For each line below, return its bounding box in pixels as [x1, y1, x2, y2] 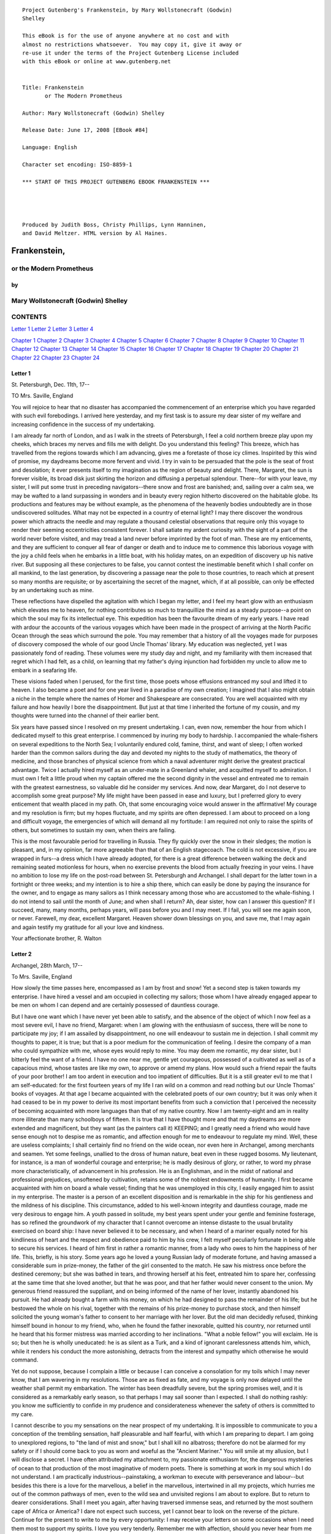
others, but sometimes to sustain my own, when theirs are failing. [11, 826, 176, 834]
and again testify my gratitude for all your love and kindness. [11, 923, 165, 931]
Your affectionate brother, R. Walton [11, 935, 102, 942]
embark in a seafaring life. [11, 666, 78, 674]
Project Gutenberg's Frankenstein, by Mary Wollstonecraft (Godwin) [22, 7, 232, 13]
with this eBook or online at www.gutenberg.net [22, 58, 171, 65]
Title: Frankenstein [22, 83, 84, 91]
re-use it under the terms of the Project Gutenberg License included [22, 49, 239, 56]
